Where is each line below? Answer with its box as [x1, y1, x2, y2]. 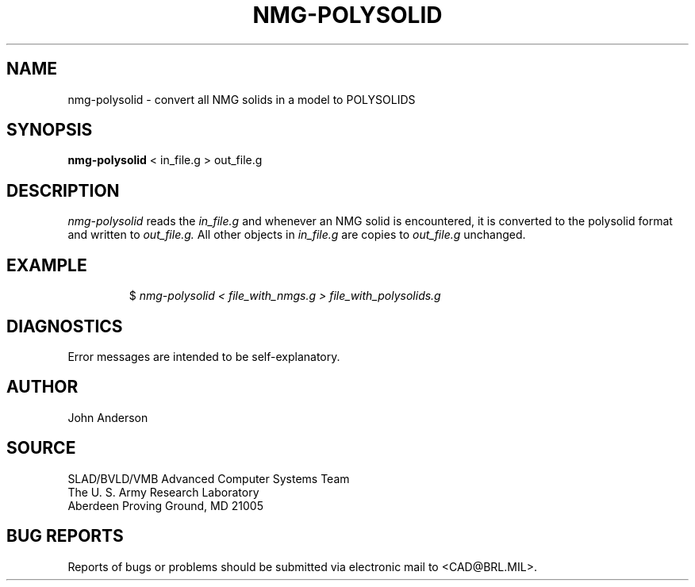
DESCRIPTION [6, 180, 120, 201]
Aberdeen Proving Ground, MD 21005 [67, 498, 263, 512]
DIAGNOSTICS [6, 316, 123, 336]
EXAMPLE [6, 255, 87, 275]
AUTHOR [6, 377, 79, 397]
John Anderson [67, 410, 148, 424]
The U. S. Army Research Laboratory [67, 485, 259, 499]
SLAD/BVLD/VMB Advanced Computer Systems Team [67, 471, 350, 485]
